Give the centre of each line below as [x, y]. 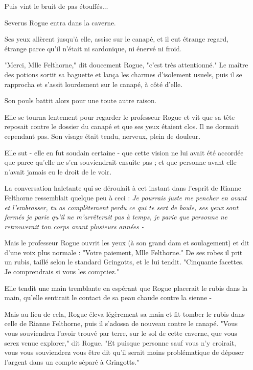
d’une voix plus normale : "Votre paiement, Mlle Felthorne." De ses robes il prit [124, 252]
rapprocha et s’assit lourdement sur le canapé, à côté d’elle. [93, 84]
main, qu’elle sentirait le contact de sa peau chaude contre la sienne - [108, 297]
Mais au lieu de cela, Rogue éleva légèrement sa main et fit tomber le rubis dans [125, 314]
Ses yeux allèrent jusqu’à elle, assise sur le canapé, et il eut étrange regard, [116, 39]
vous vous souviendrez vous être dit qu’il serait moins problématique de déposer [124, 352]
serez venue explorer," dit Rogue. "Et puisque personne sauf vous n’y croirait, [120, 342]
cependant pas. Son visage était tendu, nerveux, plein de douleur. [103, 136]
